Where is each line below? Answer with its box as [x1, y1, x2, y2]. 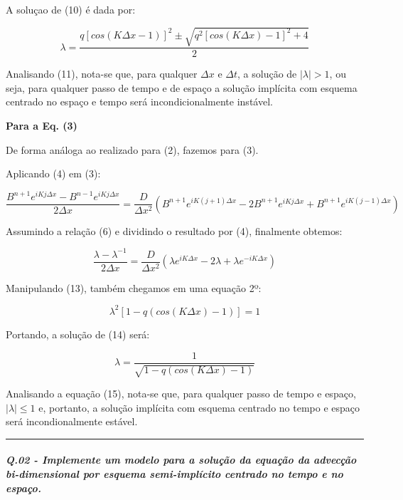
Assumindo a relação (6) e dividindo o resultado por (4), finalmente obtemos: [6, 223, 343, 238]
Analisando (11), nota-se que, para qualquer [6, 66, 198, 81]
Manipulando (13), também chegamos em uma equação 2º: [6, 280, 262, 295]
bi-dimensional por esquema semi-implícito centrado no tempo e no [6, 466, 343, 481]
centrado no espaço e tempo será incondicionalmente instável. [6, 94, 273, 109]
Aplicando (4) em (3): [6, 166, 101, 181]
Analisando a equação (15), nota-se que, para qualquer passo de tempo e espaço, [6, 386, 356, 400]
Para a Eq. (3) [6, 118, 77, 132]
